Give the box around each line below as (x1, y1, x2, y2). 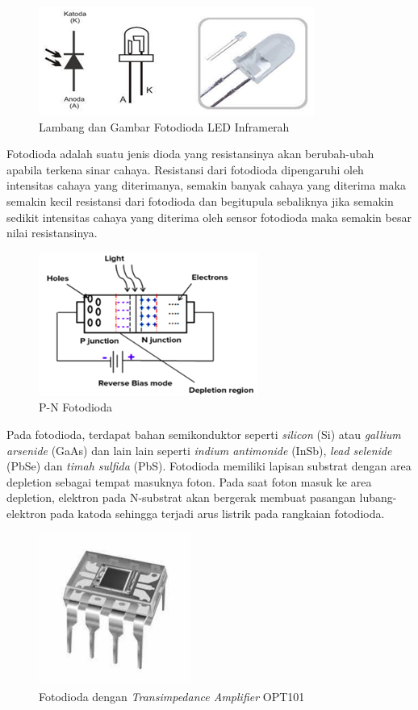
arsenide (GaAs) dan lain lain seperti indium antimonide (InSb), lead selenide (6, 441, 392, 458)
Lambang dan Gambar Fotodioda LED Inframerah (39, 118, 290, 135)
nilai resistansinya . (6, 224, 98, 241)
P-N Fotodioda (39, 399, 113, 416)
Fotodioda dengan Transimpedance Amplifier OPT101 (39, 688, 305, 705)
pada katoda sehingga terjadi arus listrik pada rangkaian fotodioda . (50, 504, 385, 521)
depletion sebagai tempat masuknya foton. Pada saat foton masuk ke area (6, 473, 372, 490)
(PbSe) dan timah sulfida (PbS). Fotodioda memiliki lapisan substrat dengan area (6, 457, 412, 474)
